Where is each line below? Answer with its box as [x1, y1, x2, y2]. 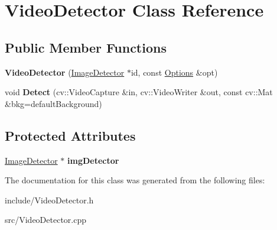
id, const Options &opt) [131, 66, 218, 78]
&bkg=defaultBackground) [5, 97, 102, 109]
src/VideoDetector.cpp [5, 213, 87, 226]
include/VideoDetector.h [5, 193, 94, 206]
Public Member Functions [5, 38, 167, 56]
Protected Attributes [5, 126, 136, 144]
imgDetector [67, 154, 119, 166]
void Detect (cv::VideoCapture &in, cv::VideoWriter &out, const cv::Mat [5, 86, 273, 98]
